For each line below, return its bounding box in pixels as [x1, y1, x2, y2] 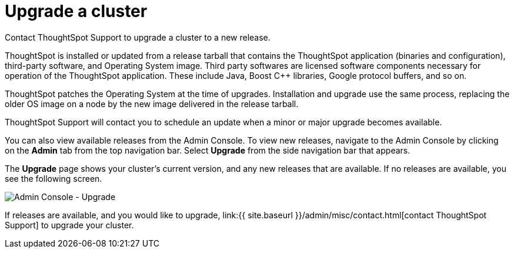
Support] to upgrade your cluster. [5, 219, 134, 230]
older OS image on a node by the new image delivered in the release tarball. [5, 98, 299, 109]
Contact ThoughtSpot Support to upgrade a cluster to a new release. [5, 32, 271, 42]
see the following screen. [5, 173, 102, 184]
